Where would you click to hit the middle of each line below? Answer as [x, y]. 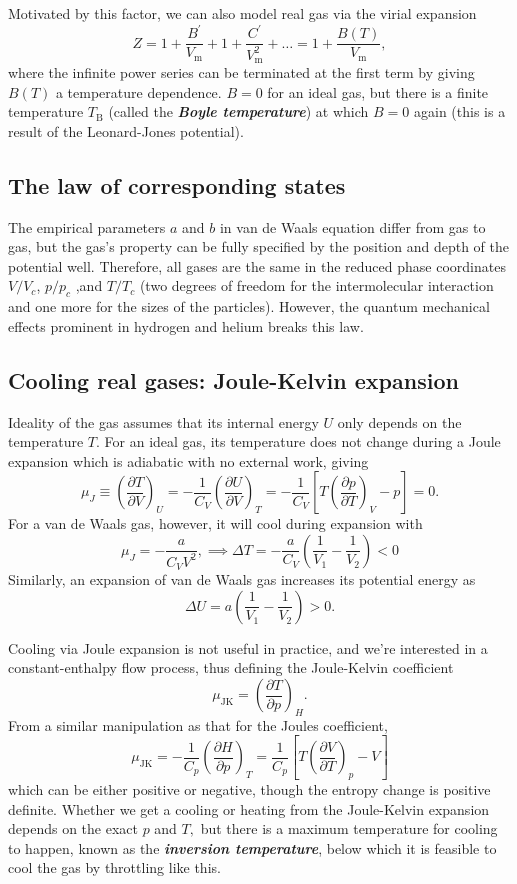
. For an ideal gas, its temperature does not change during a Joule [298, 441]
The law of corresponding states [177, 184]
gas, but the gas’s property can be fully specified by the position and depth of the [259, 246]
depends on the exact [73, 828]
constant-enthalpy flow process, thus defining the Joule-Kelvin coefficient [231, 667]
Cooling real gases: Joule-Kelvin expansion [233, 379]
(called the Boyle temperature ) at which [238, 111]
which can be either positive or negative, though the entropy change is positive [249, 789]
